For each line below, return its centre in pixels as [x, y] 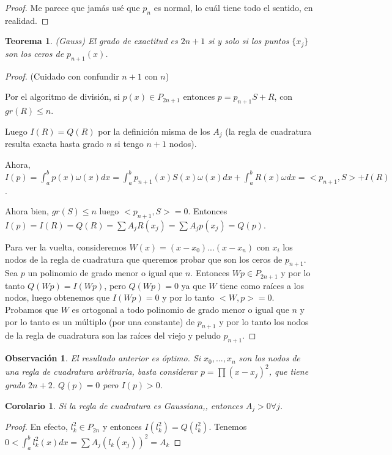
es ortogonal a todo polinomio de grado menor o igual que [180, 309]
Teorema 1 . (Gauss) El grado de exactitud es [91, 41]
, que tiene [289, 371]
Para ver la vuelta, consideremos [66, 246]
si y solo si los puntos [249, 41]
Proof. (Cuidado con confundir [62, 76]
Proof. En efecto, [36, 427]
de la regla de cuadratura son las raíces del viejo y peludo [113, 335]
